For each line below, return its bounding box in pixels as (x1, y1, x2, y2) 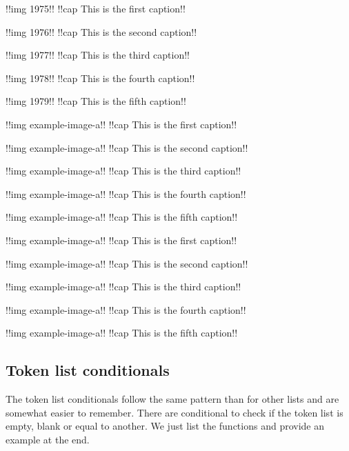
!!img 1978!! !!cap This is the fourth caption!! (6, 70, 195, 85)
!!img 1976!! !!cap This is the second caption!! (6, 24, 197, 39)
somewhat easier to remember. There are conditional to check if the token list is (6, 405, 343, 419)
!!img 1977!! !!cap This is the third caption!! (6, 48, 190, 62)
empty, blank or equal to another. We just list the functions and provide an (6, 419, 325, 433)
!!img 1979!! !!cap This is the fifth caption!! (6, 94, 186, 108)
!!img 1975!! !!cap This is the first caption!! (6, 1, 186, 15)
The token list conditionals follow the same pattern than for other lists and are (6, 392, 339, 406)
